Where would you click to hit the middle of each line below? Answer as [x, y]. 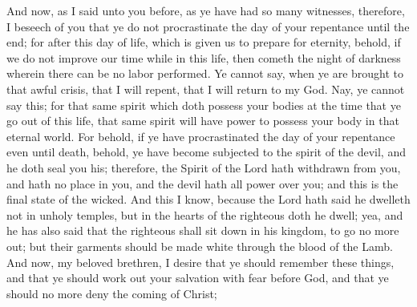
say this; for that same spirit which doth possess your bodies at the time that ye [204, 105]
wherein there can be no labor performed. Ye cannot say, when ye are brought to [205, 73]
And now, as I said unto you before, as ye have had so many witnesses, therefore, [206, 10]
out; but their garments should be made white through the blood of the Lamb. [200, 246]
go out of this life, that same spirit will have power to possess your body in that [203, 121]
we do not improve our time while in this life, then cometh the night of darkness [204, 57]
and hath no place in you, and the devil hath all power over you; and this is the [202, 183]
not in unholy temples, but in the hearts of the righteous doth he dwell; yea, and [205, 214]
